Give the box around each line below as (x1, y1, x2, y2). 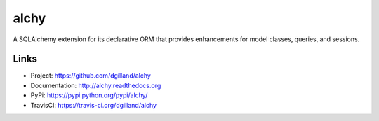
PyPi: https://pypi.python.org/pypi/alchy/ (30, 91, 148, 99)
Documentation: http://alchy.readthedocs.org (30, 81, 161, 90)
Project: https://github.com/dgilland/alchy (30, 71, 151, 80)
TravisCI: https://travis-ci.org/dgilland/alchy (30, 101, 157, 109)
